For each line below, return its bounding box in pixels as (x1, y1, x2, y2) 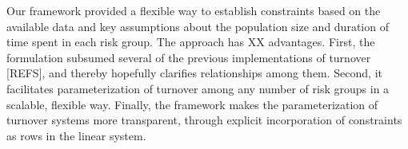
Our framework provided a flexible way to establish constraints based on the (6, 2, 381, 18)
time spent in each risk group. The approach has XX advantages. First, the (6, 33, 375, 50)
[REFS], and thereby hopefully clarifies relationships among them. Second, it (6, 65, 382, 81)
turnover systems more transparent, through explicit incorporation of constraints (6, 112, 402, 128)
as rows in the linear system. (6, 127, 146, 143)
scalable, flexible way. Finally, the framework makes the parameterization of (6, 96, 378, 112)
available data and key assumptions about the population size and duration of (6, 18, 389, 34)
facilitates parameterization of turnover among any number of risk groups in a (6, 80, 390, 96)
